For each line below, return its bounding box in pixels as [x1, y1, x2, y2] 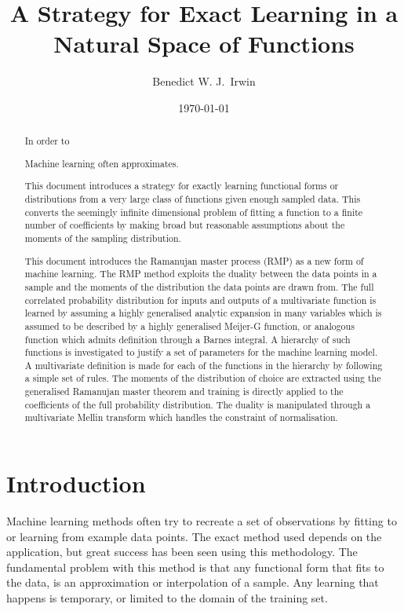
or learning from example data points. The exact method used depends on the [6, 528, 382, 544]
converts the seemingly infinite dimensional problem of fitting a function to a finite [24, 205, 363, 218]
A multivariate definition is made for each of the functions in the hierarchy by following [24, 358, 383, 371]
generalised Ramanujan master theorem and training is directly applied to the [24, 385, 344, 398]
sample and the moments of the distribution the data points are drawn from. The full [24, 280, 374, 293]
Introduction [6, 467, 146, 499]
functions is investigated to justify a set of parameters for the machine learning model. [24, 346, 378, 359]
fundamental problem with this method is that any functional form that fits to [6, 558, 384, 575]
